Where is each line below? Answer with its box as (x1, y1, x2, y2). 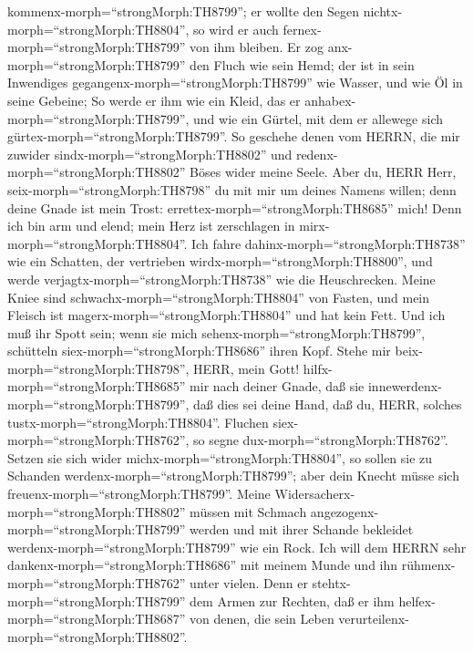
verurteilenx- (338, 609, 409, 628)
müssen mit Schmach (190, 502, 307, 521)
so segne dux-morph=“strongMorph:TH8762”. (193, 430, 448, 450)
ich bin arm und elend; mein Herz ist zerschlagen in (7, 216, 295, 235)
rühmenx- (401, 555, 456, 574)
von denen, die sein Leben (190, 609, 334, 628)
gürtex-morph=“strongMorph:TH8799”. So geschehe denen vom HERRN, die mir (7, 127, 460, 146)
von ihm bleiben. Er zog (190, 37, 324, 57)
